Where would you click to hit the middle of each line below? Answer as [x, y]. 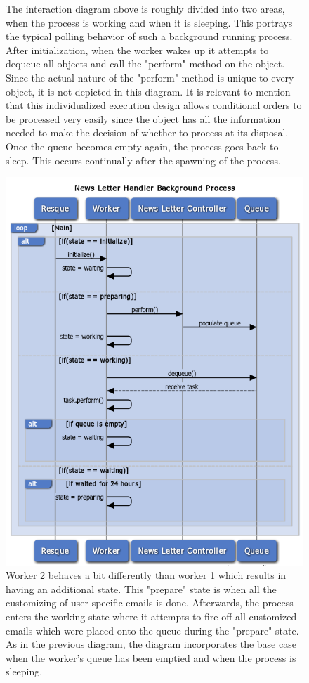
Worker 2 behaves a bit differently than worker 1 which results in [146, 575]
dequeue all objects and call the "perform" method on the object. [145, 64]
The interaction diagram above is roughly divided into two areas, [145, 8]
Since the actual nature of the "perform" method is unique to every [150, 77]
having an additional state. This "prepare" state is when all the [141, 588]
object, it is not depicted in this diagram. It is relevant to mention [148, 91]
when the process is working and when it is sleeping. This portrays [149, 22]
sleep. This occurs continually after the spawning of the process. [143, 160]
